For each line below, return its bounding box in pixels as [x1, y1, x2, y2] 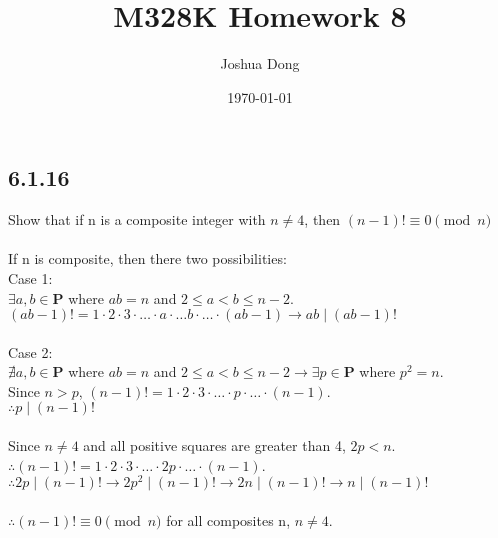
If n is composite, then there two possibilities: [8, 248, 287, 269]
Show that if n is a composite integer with [8, 209, 266, 230]
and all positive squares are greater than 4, [83, 435, 346, 456]
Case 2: [8, 341, 53, 362]
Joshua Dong [220, 53, 300, 74]
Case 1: [8, 267, 53, 288]
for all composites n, [166, 509, 291, 530]
